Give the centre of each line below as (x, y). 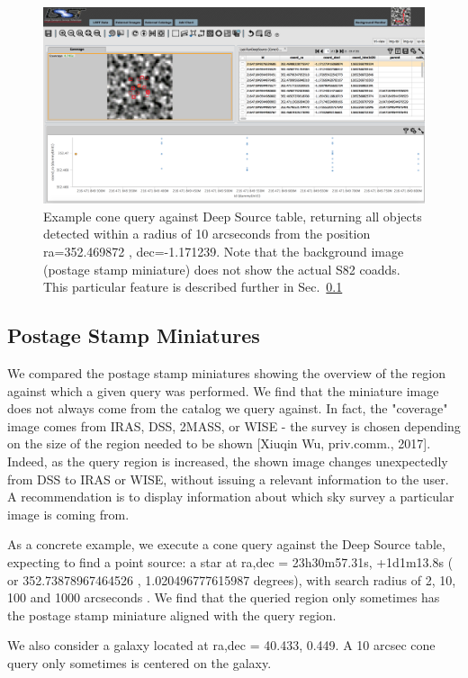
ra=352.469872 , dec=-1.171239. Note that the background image (224, 251)
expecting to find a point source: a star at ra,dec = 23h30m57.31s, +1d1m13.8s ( (230, 561)
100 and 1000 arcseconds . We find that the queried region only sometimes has (224, 597)
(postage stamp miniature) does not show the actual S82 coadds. (222, 269)
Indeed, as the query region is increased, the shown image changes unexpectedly (228, 461)
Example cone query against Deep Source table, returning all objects (233, 216)
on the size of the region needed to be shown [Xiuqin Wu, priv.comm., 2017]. (219, 443)
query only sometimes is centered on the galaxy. (139, 662)
